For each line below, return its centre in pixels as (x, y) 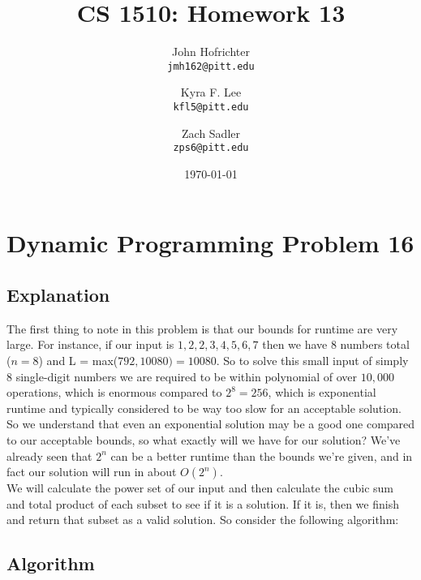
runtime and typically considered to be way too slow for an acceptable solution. (204, 408)
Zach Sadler (211, 133)
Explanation (58, 295)
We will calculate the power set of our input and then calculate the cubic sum (200, 488)
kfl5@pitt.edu (211, 107)
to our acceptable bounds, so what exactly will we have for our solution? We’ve (204, 440)
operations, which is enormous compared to (114, 392)
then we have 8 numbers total (336, 344)
